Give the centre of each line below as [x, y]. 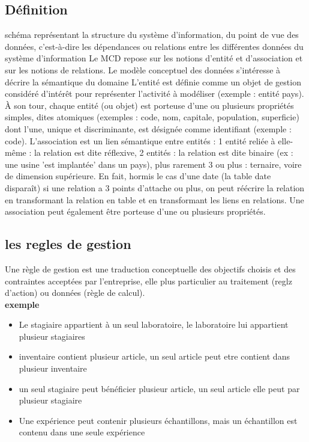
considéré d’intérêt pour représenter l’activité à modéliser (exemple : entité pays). [154, 94]
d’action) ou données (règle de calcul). [75, 293]
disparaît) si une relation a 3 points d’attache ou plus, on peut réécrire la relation [155, 187]
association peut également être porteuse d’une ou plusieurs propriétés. [135, 211]
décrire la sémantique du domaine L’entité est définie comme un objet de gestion [153, 81]
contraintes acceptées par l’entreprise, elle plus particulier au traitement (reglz [148, 281]
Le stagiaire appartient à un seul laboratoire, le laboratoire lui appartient [154, 324]
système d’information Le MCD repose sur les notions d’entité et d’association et [154, 58]
